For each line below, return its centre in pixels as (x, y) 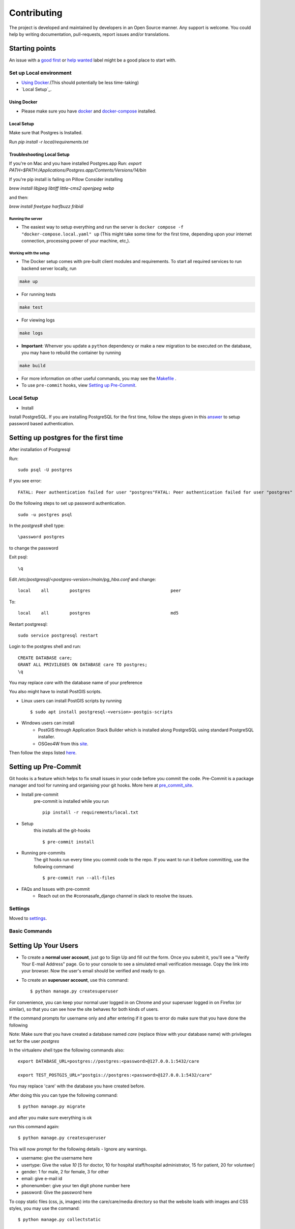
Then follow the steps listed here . (43, 753)
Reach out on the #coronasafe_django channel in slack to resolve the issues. (116, 896)
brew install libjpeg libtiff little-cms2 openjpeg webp (62, 188)
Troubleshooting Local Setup (39, 154)
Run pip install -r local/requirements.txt (49, 142)
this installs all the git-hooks (62, 830)
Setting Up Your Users (44, 946)
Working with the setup (29, 253)
